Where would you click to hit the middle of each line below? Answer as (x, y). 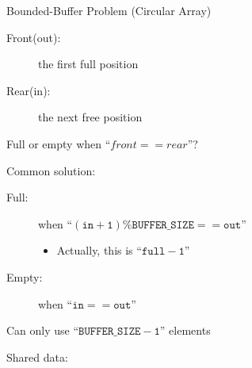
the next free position (90, 117)
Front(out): (34, 37)
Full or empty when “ (59, 143)
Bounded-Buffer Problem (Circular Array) (109, 10)
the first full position (88, 64)
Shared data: (37, 356)
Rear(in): (29, 90)
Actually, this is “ (99, 250)
